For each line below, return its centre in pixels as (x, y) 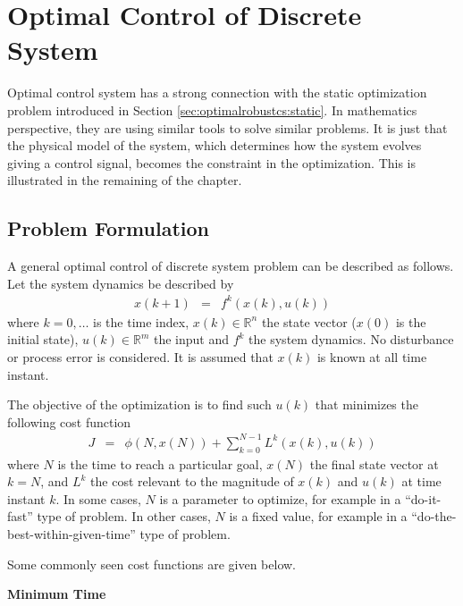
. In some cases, (98, 498)
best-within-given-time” (72, 534)
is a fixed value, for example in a (318, 516)
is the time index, (141, 321)
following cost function (69, 421)
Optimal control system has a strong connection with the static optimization (217, 93)
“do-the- (434, 516)
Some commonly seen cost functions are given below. (152, 564)
